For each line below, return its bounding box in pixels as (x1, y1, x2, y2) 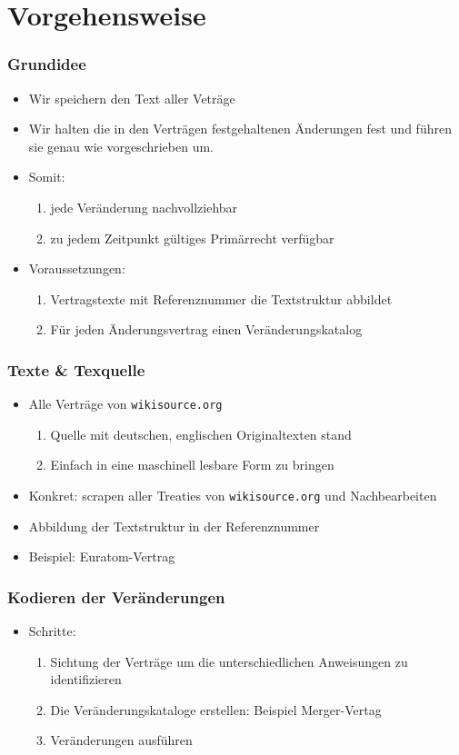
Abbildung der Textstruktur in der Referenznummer (28, 516, 320, 535)
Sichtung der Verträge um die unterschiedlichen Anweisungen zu (50, 651, 408, 671)
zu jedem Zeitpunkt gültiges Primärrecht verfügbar (50, 228, 334, 247)
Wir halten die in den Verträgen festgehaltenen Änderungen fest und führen (28, 119, 452, 138)
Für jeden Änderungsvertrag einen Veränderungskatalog (50, 320, 363, 339)
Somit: (28, 167, 65, 186)
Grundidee (7, 53, 86, 75)
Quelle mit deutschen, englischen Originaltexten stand (50, 424, 352, 443)
